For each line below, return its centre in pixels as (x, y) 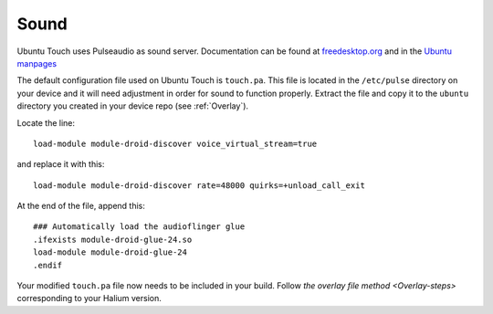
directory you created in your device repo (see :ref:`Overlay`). (133, 106)
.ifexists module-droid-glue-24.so (113, 239)
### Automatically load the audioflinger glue (139, 227)
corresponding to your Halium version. (89, 298)
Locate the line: (46, 122)
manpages (37, 63)
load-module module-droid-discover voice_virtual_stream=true (175, 143)
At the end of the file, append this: (81, 206)
